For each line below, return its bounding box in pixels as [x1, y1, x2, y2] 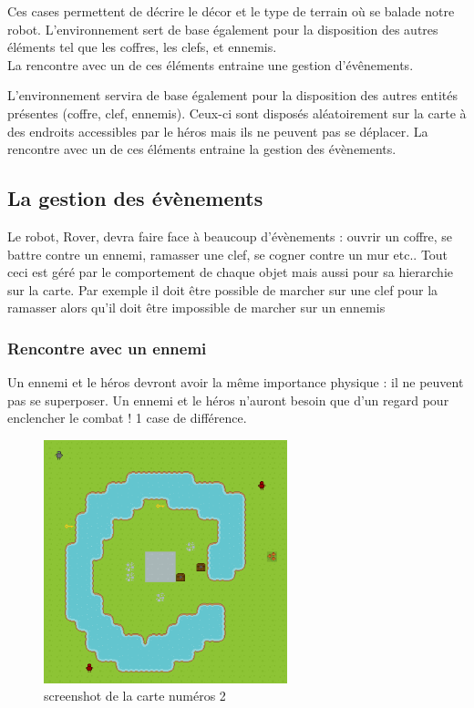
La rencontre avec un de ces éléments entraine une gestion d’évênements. [7, 55, 414, 74]
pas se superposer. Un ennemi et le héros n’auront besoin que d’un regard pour [7, 390, 449, 409]
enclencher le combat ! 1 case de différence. [7, 408, 247, 427]
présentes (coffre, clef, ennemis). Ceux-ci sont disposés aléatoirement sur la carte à [7, 103, 467, 122]
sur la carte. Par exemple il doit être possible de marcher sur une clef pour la [7, 280, 438, 299]
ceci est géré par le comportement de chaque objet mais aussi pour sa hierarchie [7, 262, 453, 282]
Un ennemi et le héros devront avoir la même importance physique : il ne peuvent [7, 373, 464, 392]
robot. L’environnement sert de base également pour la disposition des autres [7, 19, 438, 38]
